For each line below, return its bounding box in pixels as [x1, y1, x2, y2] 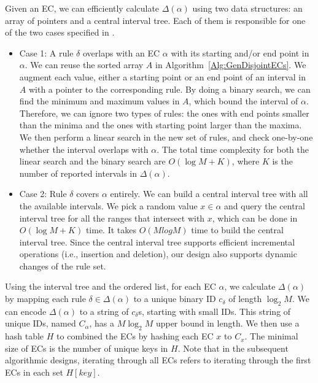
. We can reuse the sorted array [25, 58, 144, 71]
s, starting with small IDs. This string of [138, 304, 291, 317]
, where [231, 155, 260, 168]
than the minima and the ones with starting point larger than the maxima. [19, 118, 302, 131]
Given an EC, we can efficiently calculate [5, 2, 160, 14]
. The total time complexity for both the [157, 142, 309, 155]
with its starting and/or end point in [171, 46, 309, 59]
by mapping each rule [5, 292, 86, 305]
